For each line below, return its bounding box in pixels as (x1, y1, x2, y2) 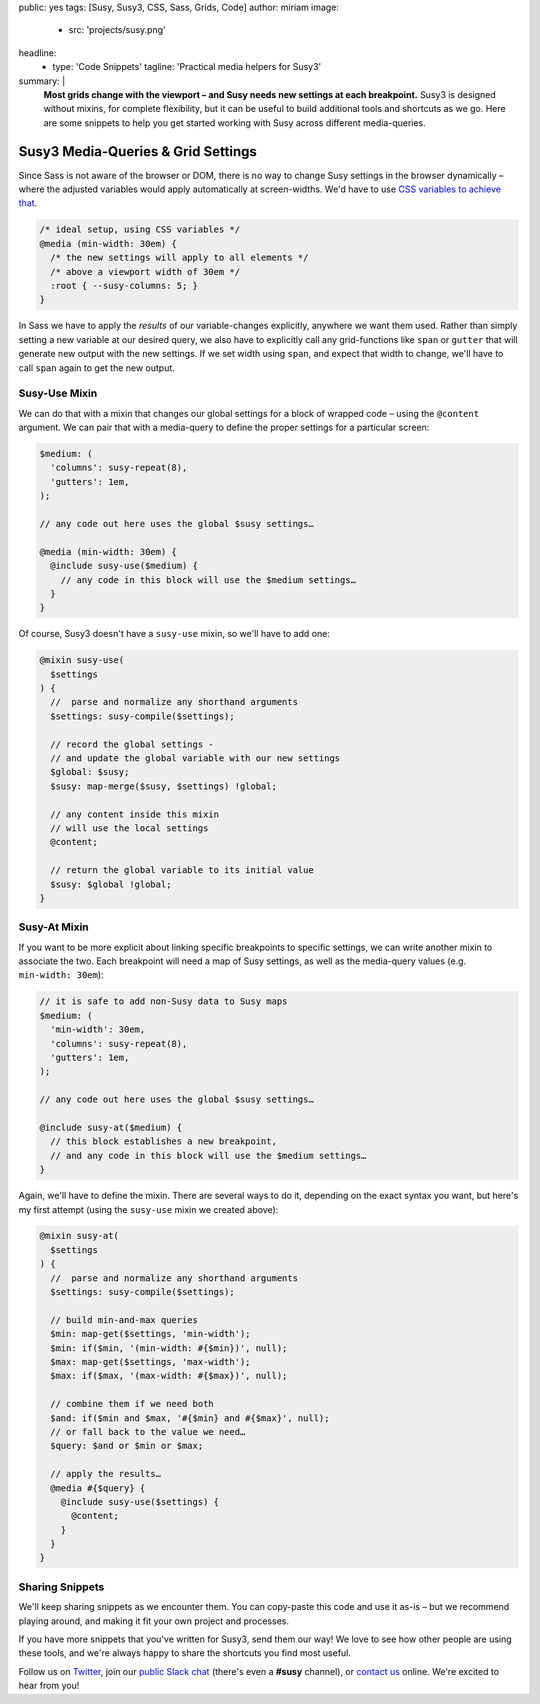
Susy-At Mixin (18, 920, 89, 934)
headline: (18, 46, 57, 59)
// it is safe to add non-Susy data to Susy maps (39, 996, 288, 1007)
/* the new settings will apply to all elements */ (50, 252, 309, 264)
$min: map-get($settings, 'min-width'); (50, 1328, 251, 1340)
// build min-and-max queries (50, 1314, 199, 1325)
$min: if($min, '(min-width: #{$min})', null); (50, 1342, 288, 1354)
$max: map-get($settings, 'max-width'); (50, 1356, 251, 1367)
